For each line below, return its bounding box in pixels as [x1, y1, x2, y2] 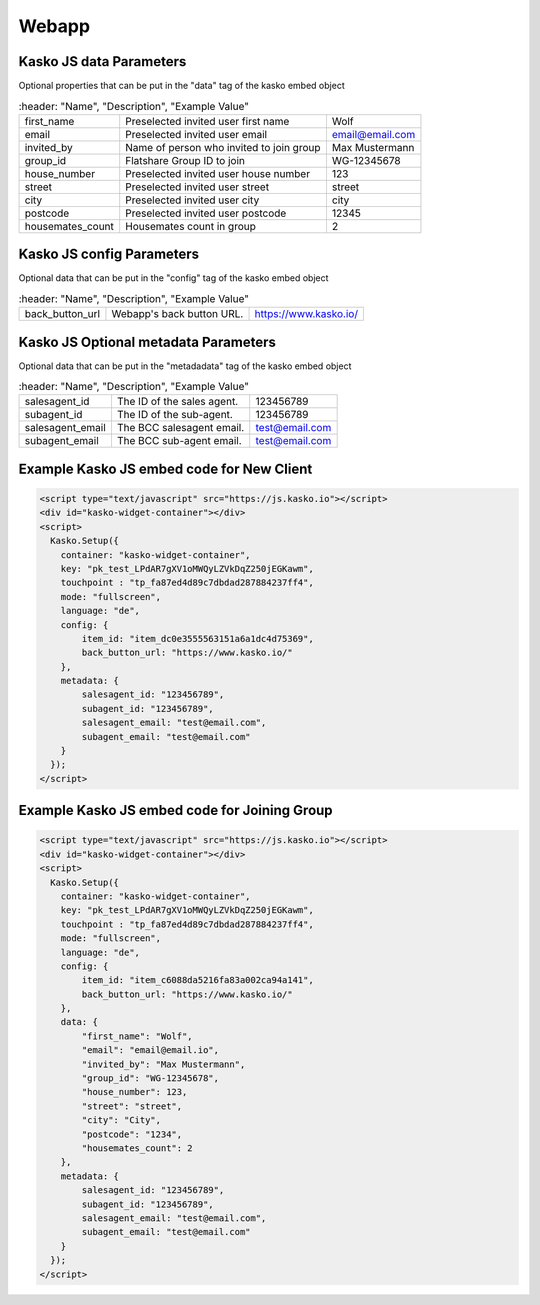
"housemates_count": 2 [81, 1143, 194, 1154]
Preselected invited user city [125, 193, 260, 207]
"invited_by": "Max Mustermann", [81, 1058, 246, 1070]
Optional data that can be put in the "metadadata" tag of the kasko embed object [18, 360, 352, 372]
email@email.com [331, 127, 416, 141]
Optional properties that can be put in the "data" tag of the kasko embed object [18, 80, 345, 92]
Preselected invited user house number [125, 166, 310, 180]
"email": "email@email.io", [81, 1045, 220, 1056]
